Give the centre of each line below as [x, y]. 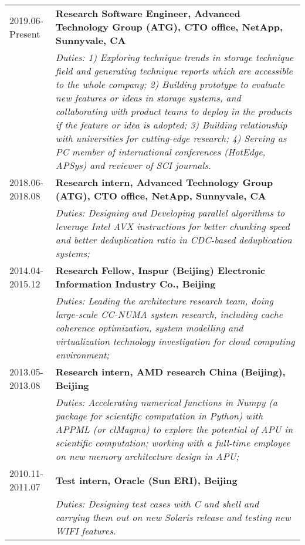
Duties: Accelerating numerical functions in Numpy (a [166, 402]
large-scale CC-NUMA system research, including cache [169, 314]
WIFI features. [86, 531]
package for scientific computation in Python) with [159, 416]
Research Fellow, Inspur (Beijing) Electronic [160, 270]
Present [25, 33]
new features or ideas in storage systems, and [148, 98]
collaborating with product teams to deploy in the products [174, 111]
